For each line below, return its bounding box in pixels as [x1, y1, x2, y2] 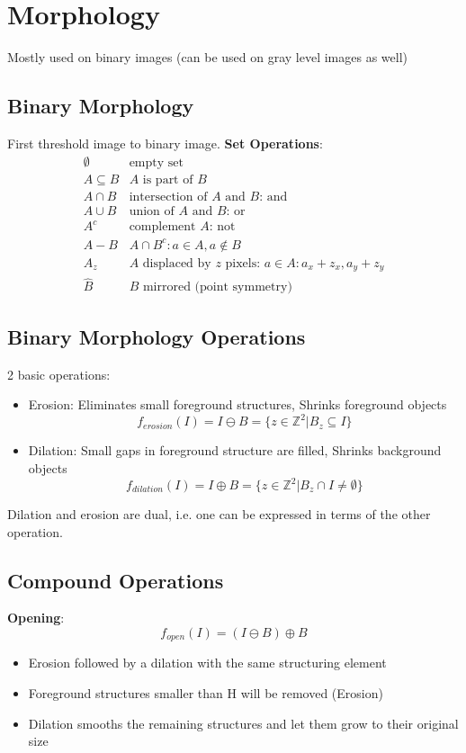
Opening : [7, 608, 65, 627]
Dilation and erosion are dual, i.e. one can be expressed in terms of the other [7, 505, 431, 524]
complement [129, 220, 196, 234]
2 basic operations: [7, 364, 111, 383]
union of [129, 204, 175, 218]
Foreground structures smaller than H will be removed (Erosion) [28, 684, 383, 703]
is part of [142, 173, 193, 186]
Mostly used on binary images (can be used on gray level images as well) [7, 48, 408, 67]
